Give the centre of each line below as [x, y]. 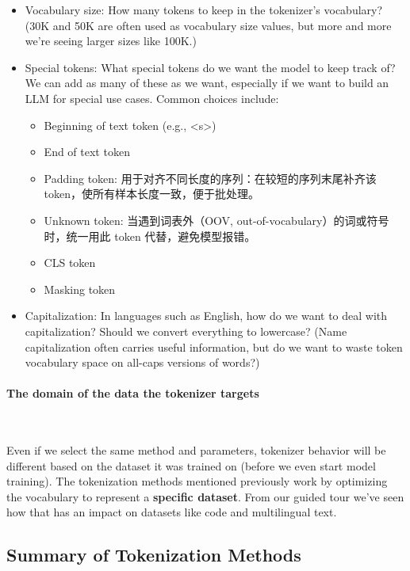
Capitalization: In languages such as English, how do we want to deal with [206, 316]
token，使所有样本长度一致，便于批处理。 [152, 194]
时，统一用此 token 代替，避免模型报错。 [150, 236]
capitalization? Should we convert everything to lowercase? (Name [186, 331]
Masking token [80, 289]
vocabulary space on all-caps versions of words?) [142, 362]
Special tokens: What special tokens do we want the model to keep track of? [210, 67]
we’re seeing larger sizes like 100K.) [111, 41]
